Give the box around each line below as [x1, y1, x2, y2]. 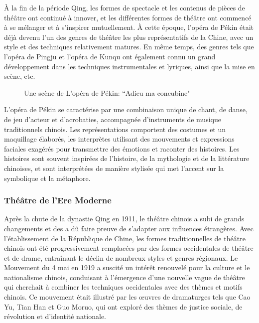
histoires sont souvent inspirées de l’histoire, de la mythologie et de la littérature [4, 153, 250, 163]
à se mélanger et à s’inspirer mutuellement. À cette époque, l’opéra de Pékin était [4, 22, 254, 32]
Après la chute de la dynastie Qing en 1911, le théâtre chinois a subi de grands [4, 213, 245, 224]
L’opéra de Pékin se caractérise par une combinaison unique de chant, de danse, [4, 104, 248, 115]
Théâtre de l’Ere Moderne [4, 194, 112, 206]
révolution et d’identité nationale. [4, 311, 107, 322]
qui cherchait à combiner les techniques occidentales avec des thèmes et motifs [4, 282, 243, 292]
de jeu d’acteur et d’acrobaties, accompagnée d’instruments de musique [4, 114, 221, 124]
